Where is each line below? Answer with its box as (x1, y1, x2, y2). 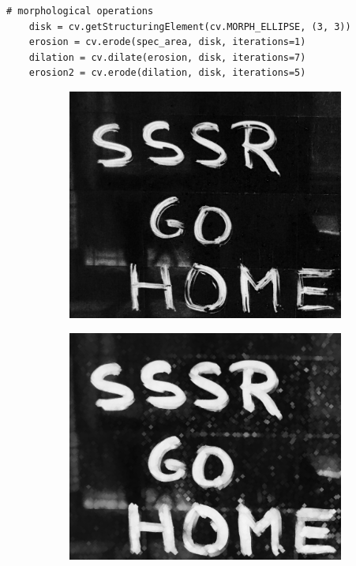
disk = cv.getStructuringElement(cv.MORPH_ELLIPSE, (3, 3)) (28, 21, 351, 32)
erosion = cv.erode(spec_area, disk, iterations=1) (28, 36, 306, 48)
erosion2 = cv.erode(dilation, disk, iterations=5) (28, 67, 306, 79)
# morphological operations (6, 6, 154, 17)
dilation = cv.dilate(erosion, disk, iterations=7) (28, 51, 306, 63)
